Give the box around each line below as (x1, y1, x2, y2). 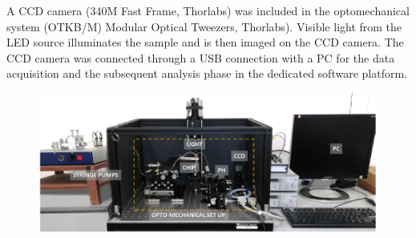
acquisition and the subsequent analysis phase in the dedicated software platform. (6, 65, 407, 82)
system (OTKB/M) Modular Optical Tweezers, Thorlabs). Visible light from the (6, 18, 402, 34)
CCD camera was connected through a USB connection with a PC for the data (6, 49, 395, 66)
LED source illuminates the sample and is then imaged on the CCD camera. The (6, 34, 404, 50)
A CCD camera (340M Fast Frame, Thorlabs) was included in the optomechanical (6, 2, 410, 18)
